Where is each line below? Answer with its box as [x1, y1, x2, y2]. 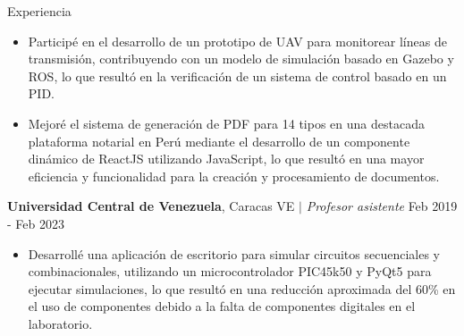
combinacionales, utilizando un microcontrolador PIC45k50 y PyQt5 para [28, 262, 432, 281]
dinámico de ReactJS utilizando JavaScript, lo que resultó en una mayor [28, 149, 425, 168]
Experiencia [7, 2, 72, 20]
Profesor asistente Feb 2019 [306, 197, 458, 215]
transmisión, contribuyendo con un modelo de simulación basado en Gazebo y [28, 49, 454, 68]
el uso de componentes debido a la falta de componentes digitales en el [28, 297, 416, 315]
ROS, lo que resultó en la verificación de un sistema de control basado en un [28, 66, 447, 85]
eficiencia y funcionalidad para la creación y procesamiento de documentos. [28, 166, 440, 185]
